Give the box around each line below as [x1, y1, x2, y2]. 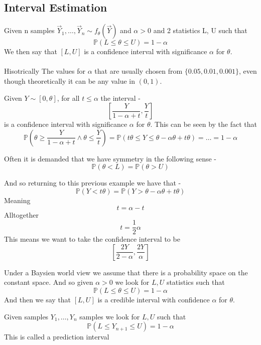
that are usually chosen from [94, 66, 183, 76]
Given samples [4, 311, 49, 321]
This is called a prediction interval [4, 331, 109, 342]
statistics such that [166, 277, 225, 287]
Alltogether [4, 209, 39, 220]
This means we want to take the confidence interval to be [4, 234, 180, 244]
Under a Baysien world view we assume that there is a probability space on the [4, 267, 248, 277]
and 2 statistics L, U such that [153, 25, 247, 36]
